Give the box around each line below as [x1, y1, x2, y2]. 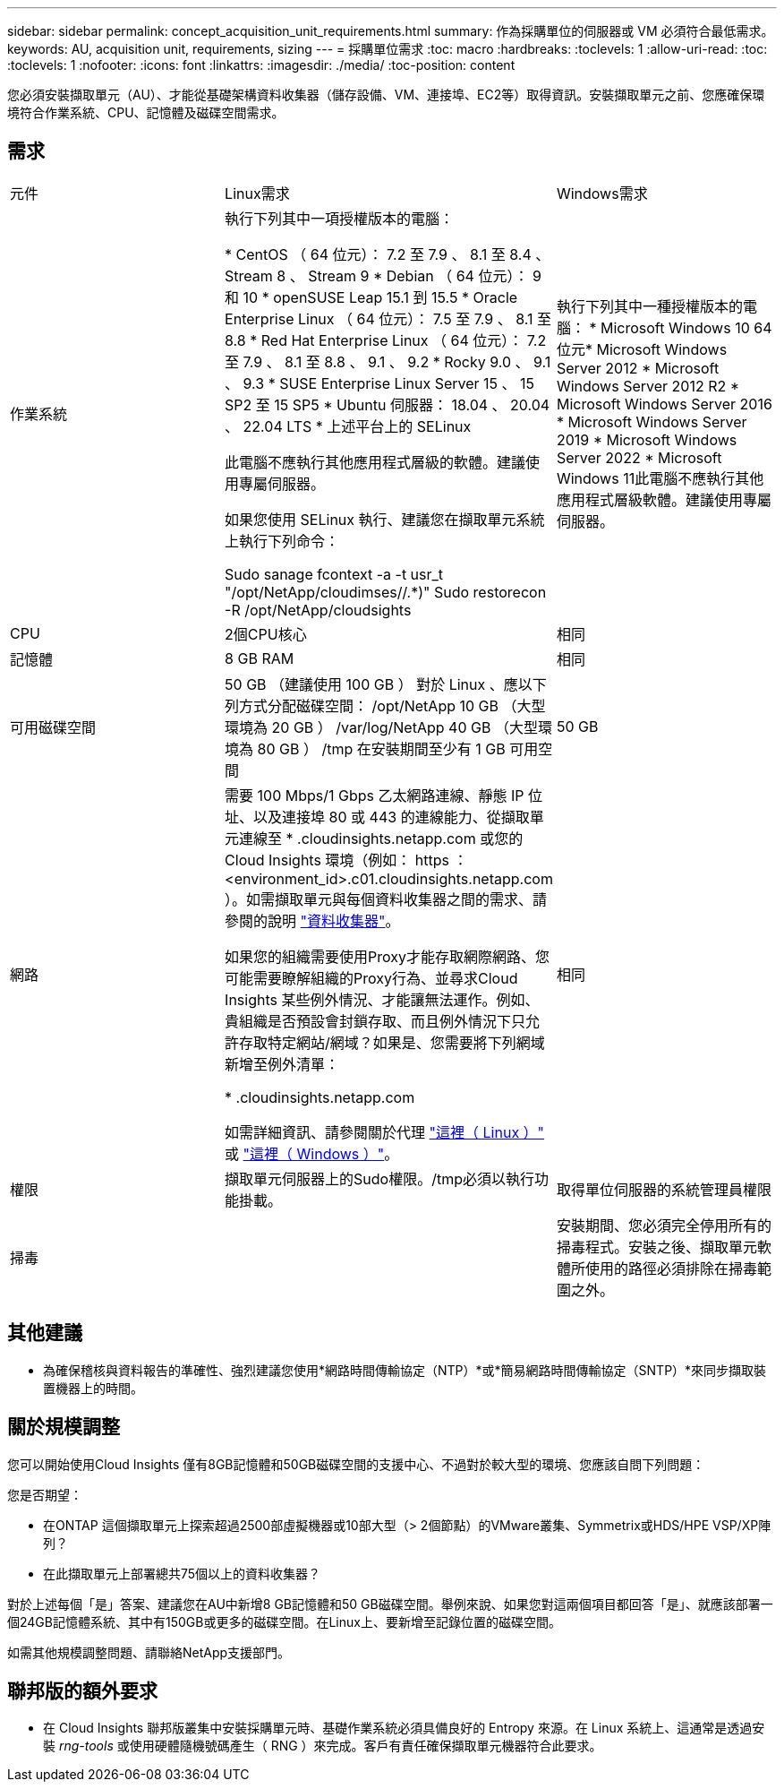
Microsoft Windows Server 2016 [556, 394, 772, 413]
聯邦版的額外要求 [7, 1679, 158, 1702]
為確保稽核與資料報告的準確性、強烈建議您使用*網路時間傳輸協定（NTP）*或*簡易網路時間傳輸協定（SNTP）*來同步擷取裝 [43, 1362, 767, 1378]
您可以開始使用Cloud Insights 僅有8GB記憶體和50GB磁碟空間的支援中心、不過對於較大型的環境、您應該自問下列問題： [7, 1456, 705, 1472]
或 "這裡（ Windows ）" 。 [225, 1144, 399, 1163]
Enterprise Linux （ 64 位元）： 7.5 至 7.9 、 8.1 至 [225, 309, 551, 328]
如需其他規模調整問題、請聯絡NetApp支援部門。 [7, 1644, 291, 1660]
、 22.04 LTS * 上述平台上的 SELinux [225, 417, 472, 435]
